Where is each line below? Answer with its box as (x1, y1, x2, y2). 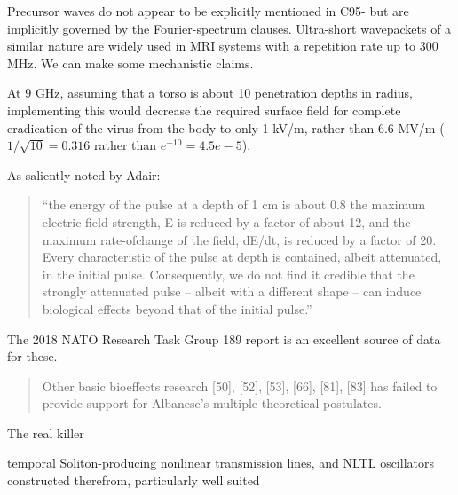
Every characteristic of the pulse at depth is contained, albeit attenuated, (42, 247, 442, 266)
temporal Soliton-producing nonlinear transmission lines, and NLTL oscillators (7, 453, 434, 472)
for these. (7, 347, 58, 365)
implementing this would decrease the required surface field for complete (7, 100, 401, 119)
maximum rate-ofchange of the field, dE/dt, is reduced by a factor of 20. (42, 230, 437, 248)
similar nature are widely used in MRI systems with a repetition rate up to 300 (7, 36, 438, 55)
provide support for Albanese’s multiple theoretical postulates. (42, 394, 382, 412)
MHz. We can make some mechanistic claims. (7, 53, 254, 72)
